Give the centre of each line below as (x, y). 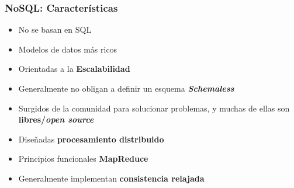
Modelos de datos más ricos (68, 49)
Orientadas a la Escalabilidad (74, 69)
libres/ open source (56, 119)
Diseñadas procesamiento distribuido (91, 139)
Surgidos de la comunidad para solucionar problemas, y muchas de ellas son (154, 108)
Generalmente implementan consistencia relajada (111, 178)
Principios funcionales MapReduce (83, 159)
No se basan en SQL (55, 29)
